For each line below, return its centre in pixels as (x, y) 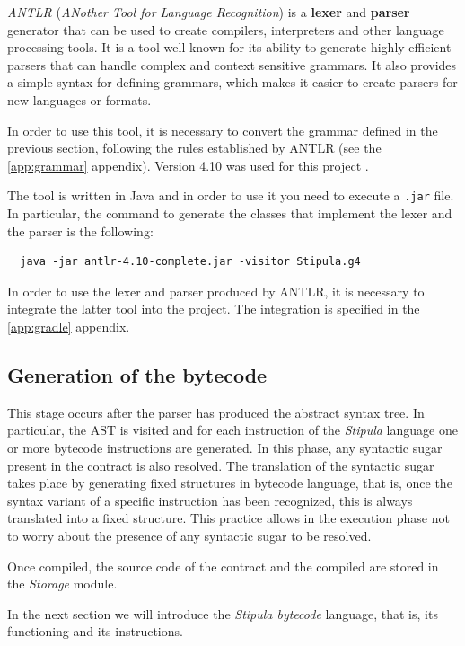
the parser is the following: (80, 230)
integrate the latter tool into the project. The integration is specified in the (214, 309)
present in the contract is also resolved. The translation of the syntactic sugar (221, 465)
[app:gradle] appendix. (69, 326)
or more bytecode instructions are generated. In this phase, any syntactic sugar (225, 447)
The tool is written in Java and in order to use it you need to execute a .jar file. (231, 195)
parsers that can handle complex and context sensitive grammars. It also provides (232, 64)
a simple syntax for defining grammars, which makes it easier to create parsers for (232, 82)
